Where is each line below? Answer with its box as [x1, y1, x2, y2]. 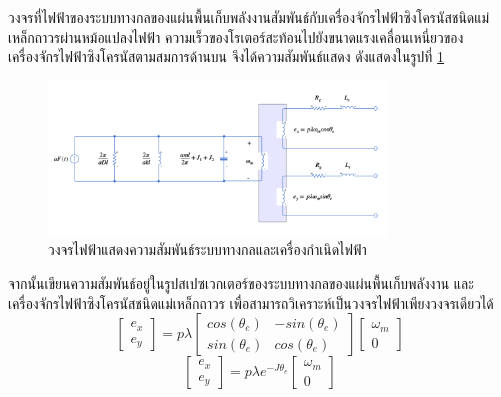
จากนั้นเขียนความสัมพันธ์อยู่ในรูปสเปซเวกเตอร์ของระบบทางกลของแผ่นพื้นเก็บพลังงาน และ [8, 272, 474, 293]
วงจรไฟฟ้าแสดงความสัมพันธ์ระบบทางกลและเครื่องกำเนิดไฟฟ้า [48, 239, 367, 260]
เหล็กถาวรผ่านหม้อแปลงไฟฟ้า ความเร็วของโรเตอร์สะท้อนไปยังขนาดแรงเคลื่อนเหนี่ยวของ [8, 26, 464, 47]
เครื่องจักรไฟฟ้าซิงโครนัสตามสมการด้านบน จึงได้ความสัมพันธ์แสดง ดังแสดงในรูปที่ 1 [8, 46, 445, 67]
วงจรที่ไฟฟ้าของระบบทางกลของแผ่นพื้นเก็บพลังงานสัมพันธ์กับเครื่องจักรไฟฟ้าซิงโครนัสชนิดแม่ [8, 7, 490, 27]
